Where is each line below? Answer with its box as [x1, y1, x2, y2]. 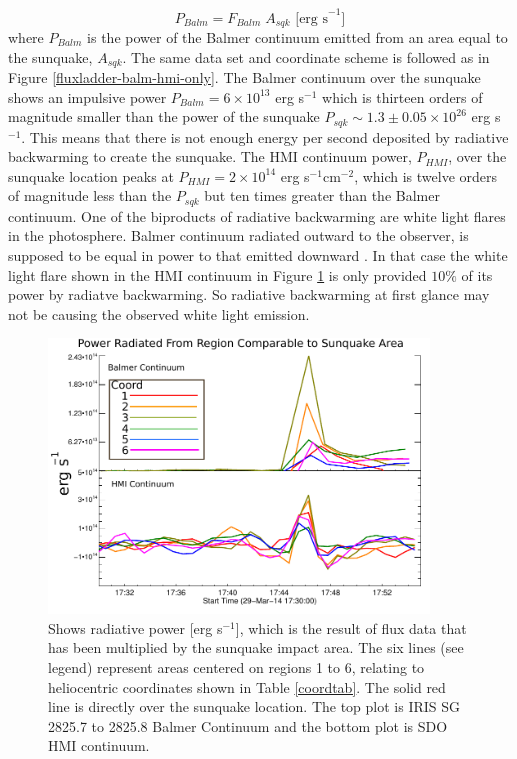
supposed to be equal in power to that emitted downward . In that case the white [8, 245, 508, 266]
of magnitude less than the [8, 185, 172, 206]
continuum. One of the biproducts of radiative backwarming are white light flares [8, 205, 506, 226]
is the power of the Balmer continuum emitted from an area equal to [87, 26, 508, 47]
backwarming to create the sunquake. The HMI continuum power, [8, 146, 412, 167]
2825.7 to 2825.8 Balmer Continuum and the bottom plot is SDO [48, 715, 448, 736]
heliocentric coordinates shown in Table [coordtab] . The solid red [48, 676, 446, 697]
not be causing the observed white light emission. [8, 303, 310, 324]
